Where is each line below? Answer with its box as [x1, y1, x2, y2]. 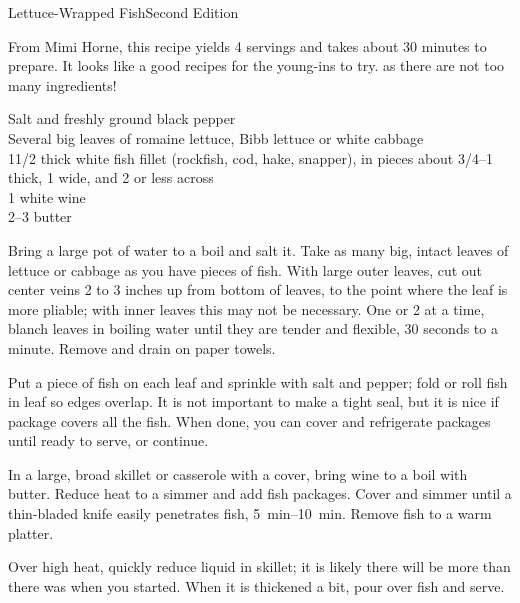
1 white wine [8, 186, 86, 207]
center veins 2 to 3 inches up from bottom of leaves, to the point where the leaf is [8, 279, 508, 300]
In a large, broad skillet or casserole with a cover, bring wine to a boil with [8, 463, 468, 484]
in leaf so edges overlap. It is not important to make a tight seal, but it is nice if [8, 391, 499, 412]
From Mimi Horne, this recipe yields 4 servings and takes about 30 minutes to [8, 35, 487, 56]
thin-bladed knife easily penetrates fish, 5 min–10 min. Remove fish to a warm [8, 503, 492, 524]
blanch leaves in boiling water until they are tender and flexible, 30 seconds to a [8, 318, 498, 339]
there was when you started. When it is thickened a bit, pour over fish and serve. [8, 575, 505, 596]
